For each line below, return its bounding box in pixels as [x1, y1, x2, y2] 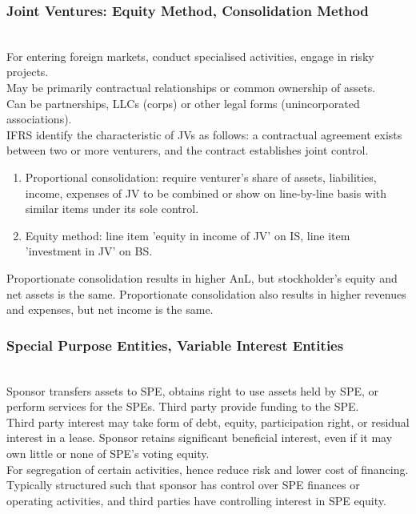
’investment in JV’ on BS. [25, 243, 153, 259]
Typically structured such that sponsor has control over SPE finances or [6, 476, 360, 493]
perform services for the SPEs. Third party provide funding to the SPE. [6, 398, 359, 415]
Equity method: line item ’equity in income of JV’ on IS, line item [25, 227, 350, 243]
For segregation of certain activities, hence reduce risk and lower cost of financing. [6, 460, 409, 477]
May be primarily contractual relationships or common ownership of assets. [6, 79, 376, 95]
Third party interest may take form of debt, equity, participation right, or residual [6, 413, 410, 430]
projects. [6, 63, 49, 80]
